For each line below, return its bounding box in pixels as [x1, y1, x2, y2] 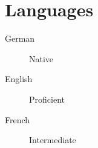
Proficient [29, 92, 65, 105]
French [5, 113, 30, 126]
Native [29, 52, 54, 65]
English [5, 72, 33, 85]
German [5, 32, 35, 45]
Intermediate [29, 134, 76, 146]
